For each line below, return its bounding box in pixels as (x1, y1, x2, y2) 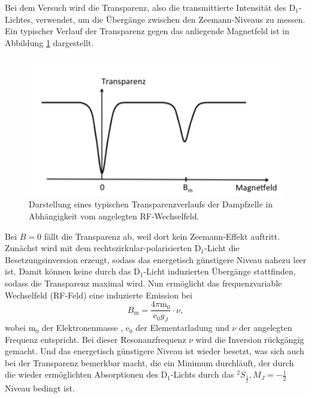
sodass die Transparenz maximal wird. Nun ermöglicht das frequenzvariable (5, 277, 282, 290)
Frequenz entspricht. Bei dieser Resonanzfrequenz (5, 333, 186, 345)
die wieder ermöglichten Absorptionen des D (5, 368, 168, 381)
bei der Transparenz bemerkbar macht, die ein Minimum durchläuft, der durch (5, 356, 294, 369)
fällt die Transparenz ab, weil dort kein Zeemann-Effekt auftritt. (44, 230, 280, 242)
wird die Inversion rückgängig (195, 333, 304, 345)
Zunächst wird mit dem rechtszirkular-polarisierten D (5, 242, 201, 254)
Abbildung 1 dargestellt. (5, 36, 94, 49)
